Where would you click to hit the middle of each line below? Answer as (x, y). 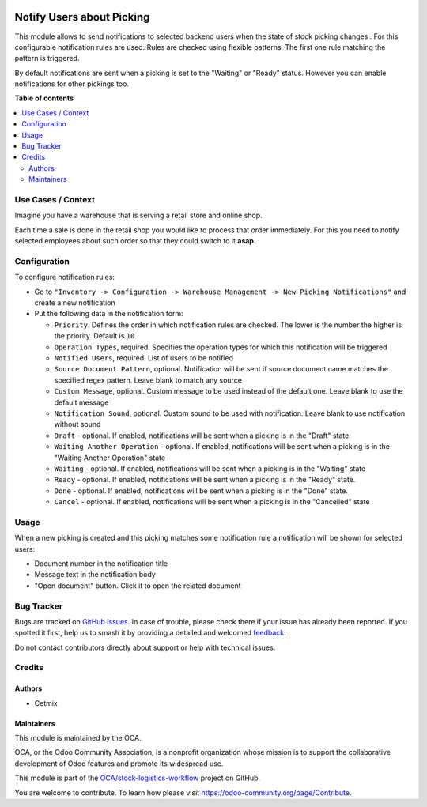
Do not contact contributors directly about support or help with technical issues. (145, 647)
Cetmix (46, 703)
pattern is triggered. (47, 58)
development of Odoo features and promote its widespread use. (119, 764)
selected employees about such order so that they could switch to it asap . (135, 241)
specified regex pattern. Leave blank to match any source (148, 380)
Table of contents (44, 98)
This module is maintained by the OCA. (78, 738)
